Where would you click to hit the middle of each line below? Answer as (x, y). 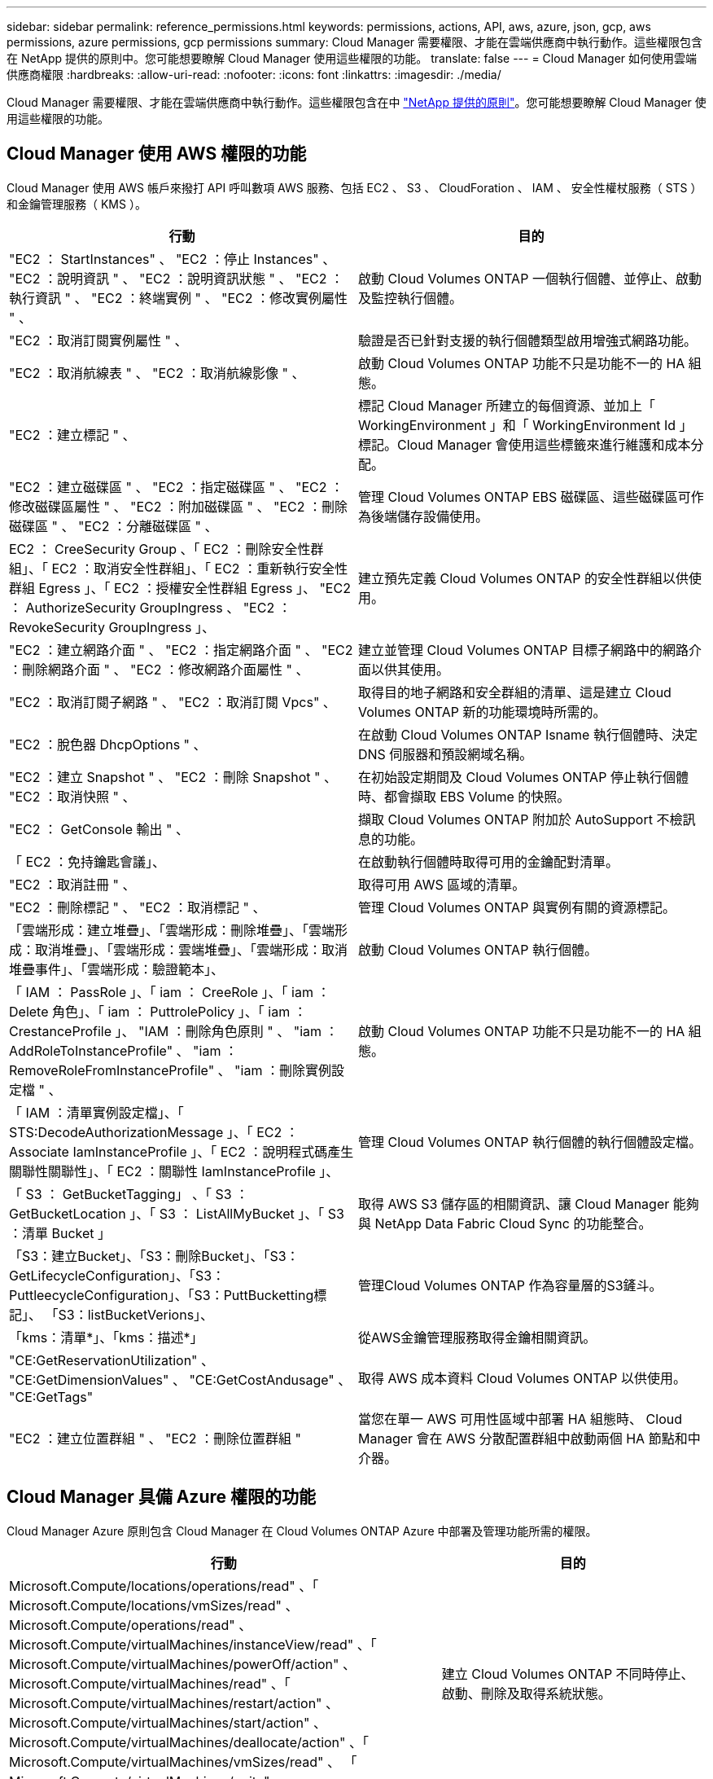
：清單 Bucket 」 (60, 1233)
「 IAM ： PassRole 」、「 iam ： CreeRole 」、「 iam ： (170, 992)
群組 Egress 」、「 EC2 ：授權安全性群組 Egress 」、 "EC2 (180, 588)
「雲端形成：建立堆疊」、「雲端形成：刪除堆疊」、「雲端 (172, 930)
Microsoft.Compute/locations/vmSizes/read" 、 (154, 1605)
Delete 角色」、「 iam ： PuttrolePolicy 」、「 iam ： (158, 1011)
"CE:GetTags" (51, 1397)
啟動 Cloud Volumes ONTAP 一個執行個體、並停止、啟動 (530, 278)
